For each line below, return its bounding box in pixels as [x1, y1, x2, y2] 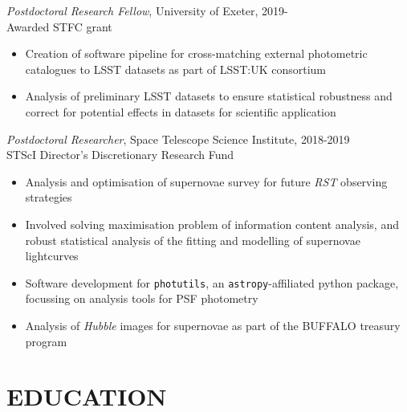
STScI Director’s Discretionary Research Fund [6, 146, 234, 163]
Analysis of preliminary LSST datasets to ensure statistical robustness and [25, 88, 393, 104]
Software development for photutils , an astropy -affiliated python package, [25, 274, 399, 291]
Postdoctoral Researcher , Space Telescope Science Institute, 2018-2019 [6, 130, 350, 147]
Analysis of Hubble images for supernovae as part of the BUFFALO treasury [25, 316, 401, 333]
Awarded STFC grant [6, 18, 112, 35]
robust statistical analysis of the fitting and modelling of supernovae [25, 231, 360, 248]
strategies [25, 189, 72, 206]
